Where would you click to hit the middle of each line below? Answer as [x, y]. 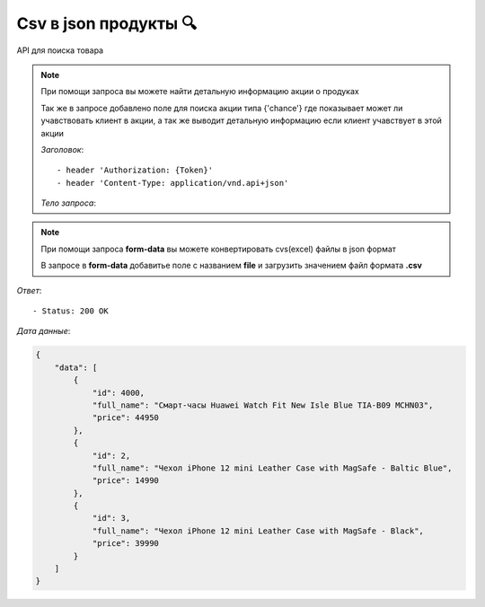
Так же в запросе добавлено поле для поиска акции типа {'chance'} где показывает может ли [222, 108]
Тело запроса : [68, 203]
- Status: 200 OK [71, 311]
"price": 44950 [125, 418]
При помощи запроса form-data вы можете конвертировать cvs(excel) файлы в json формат [219, 249]
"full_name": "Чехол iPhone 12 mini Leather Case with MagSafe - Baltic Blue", [272, 468]
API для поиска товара [60, 50]
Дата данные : [44, 331]
